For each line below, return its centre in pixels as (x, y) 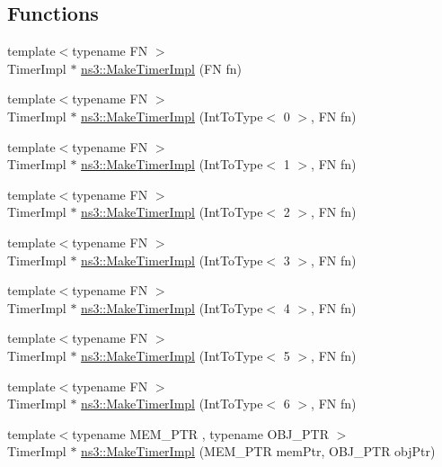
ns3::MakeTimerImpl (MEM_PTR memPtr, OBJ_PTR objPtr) (258, 451)
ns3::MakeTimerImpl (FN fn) (161, 68)
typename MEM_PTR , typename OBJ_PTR (200, 433)
